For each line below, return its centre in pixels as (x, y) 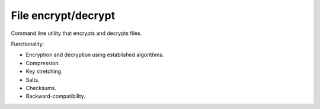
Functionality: (28, 44)
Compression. (43, 63)
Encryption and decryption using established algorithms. (95, 55)
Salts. (33, 79)
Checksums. (41, 88)
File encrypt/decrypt (63, 15)
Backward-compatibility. (56, 96)
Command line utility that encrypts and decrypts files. (76, 33)
